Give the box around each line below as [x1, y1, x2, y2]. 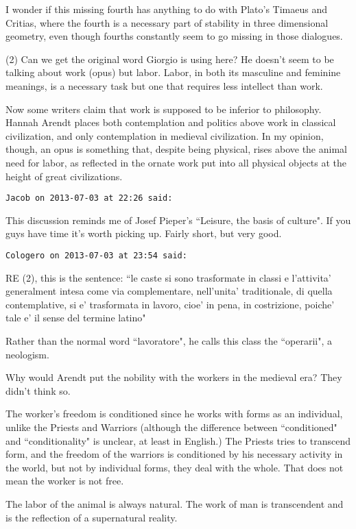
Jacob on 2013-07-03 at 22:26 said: [5, 193, 173, 204]
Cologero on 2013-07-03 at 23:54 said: [5, 250, 187, 260]
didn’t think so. [5, 383, 71, 397]
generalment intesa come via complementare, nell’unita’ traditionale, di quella [5, 284, 333, 298]
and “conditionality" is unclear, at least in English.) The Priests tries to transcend [5, 433, 351, 447]
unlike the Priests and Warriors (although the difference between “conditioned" [5, 419, 337, 434]
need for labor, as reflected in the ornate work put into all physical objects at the [5, 155, 347, 169]
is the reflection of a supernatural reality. [5, 510, 178, 524]
